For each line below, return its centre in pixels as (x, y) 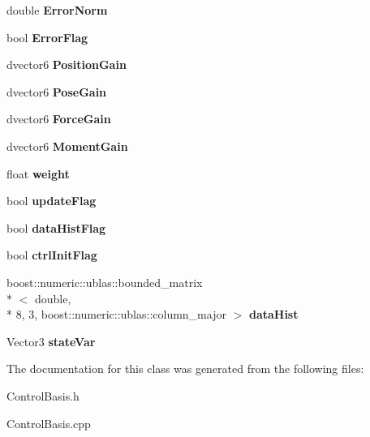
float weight (38, 173)
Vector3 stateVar (51, 341)
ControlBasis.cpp (49, 423)
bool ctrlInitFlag (52, 255)
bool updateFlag (52, 201)
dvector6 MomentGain (67, 146)
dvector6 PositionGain (67, 64)
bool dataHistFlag (56, 227)
